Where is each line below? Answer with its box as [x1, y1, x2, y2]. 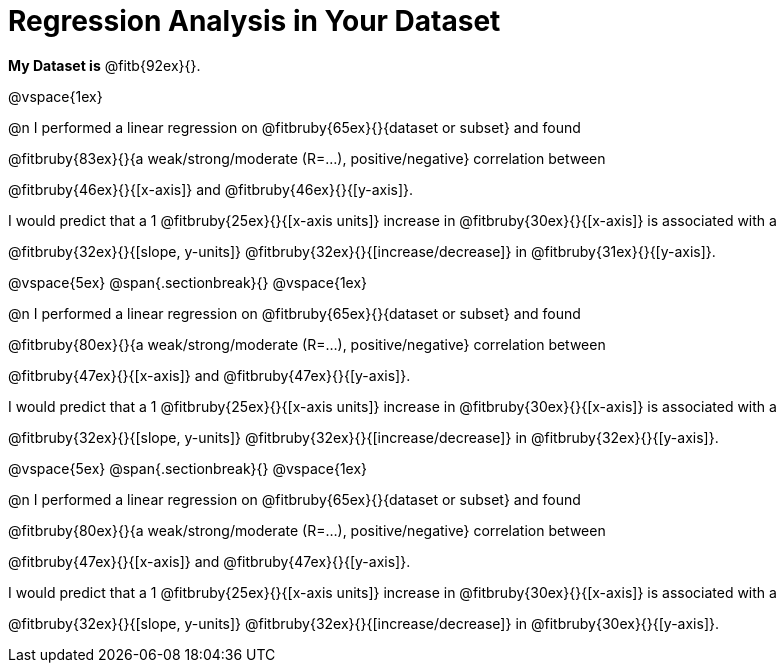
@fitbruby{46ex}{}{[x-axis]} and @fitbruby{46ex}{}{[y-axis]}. [8, 180, 414, 198]
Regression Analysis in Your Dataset [8, 4, 501, 38]
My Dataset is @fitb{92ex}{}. [8, 56, 201, 74]
